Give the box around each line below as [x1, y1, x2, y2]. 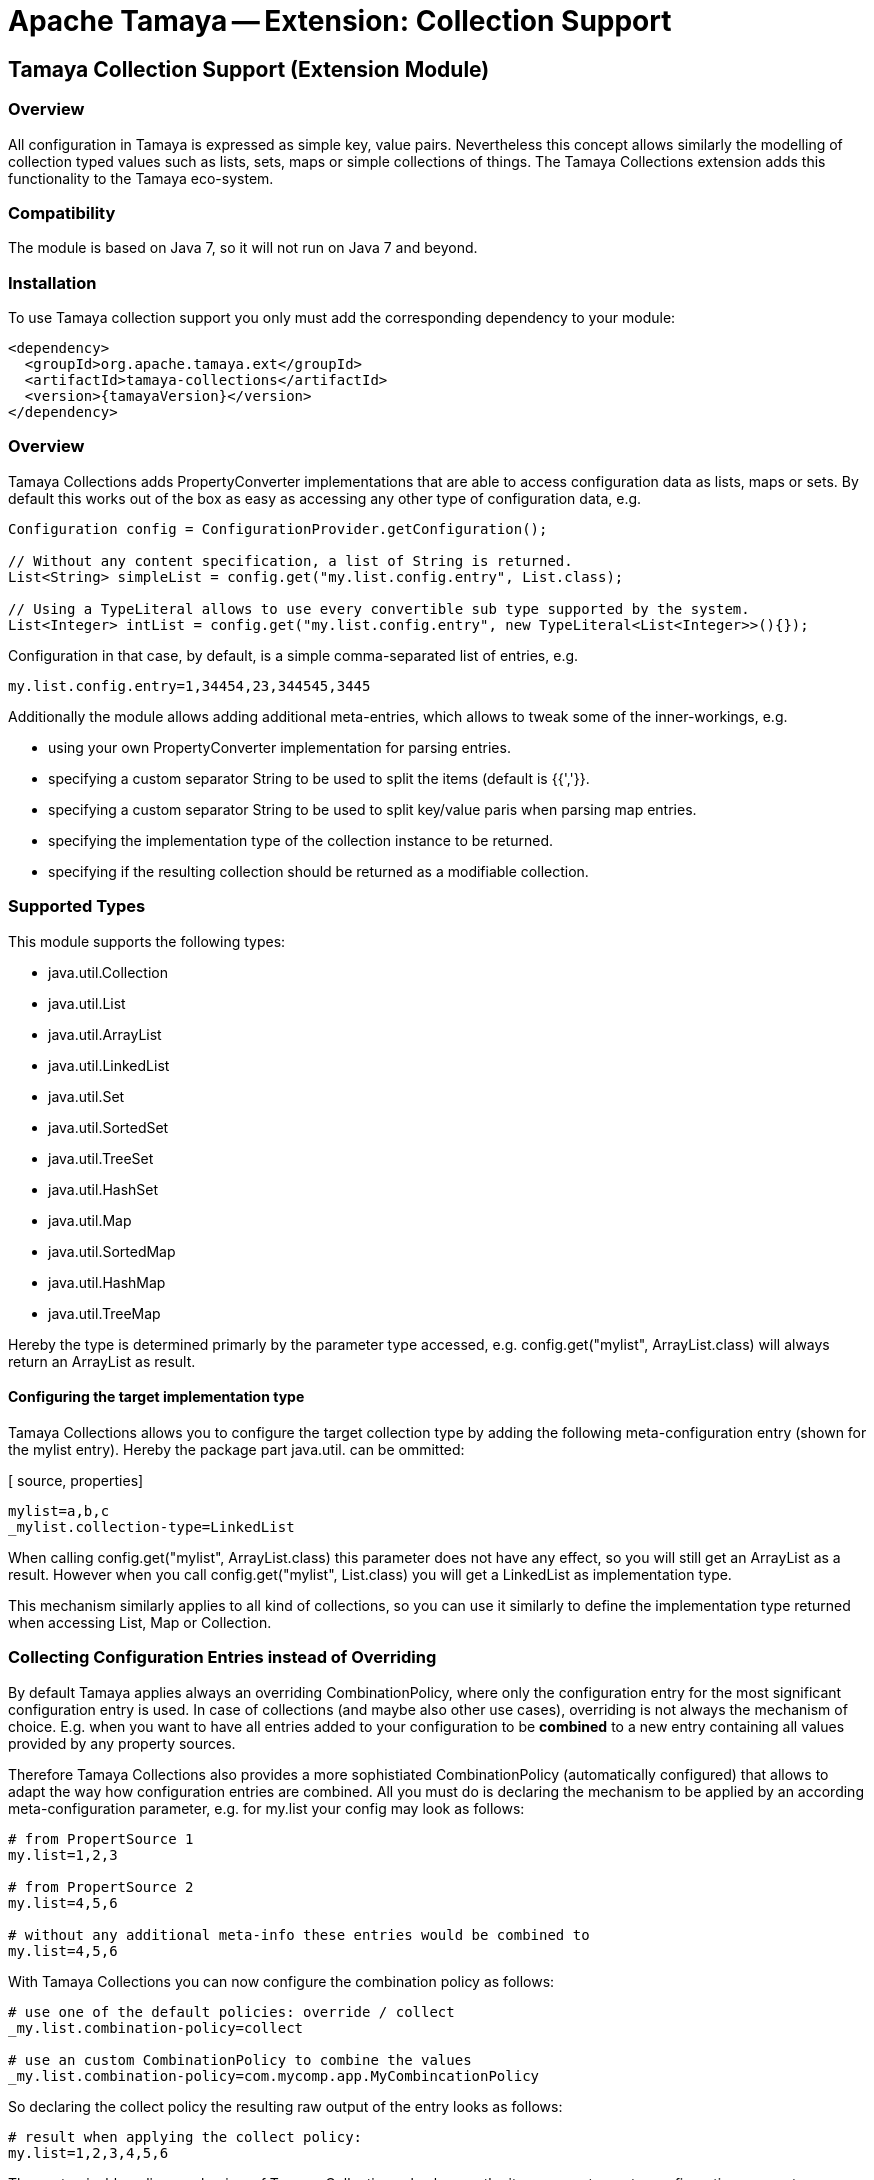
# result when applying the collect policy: [8, 2128, 363, 2145]
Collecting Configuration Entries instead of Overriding [8, 1647, 437, 1668]
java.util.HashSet [48, 1180, 159, 1198]
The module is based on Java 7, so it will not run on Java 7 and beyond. [8, 239, 478, 257]
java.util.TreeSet [48, 1149, 154, 1167]
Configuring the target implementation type [8, 1388, 305, 1406]
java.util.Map [48, 1211, 132, 1229]
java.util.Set [48, 1087, 125, 1105]
